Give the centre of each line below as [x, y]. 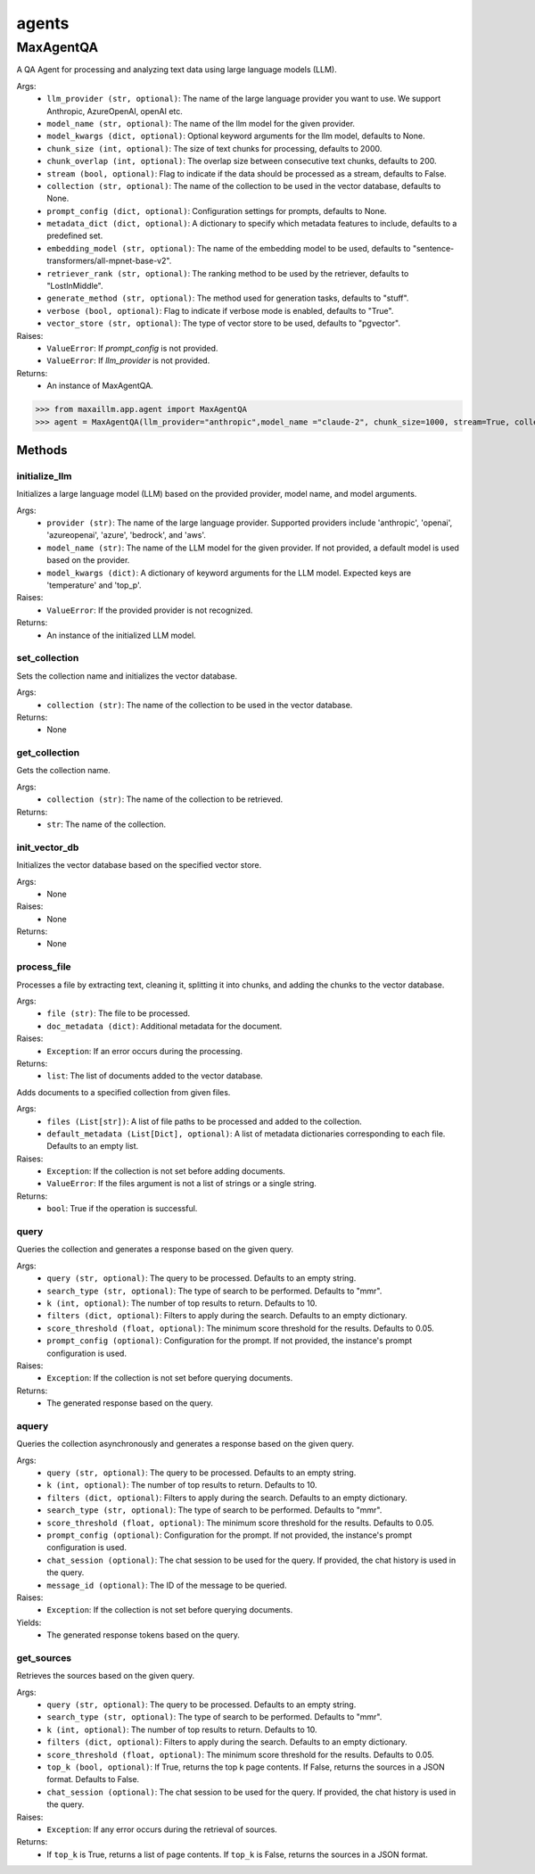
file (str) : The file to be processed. [119, 1013]
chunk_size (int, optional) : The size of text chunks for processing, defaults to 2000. [214, 148]
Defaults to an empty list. [93, 1146]
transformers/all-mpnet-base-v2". [109, 261]
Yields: [29, 1622]
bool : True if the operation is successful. [122, 1209]
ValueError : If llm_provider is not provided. [128, 360]
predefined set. [75, 235]
